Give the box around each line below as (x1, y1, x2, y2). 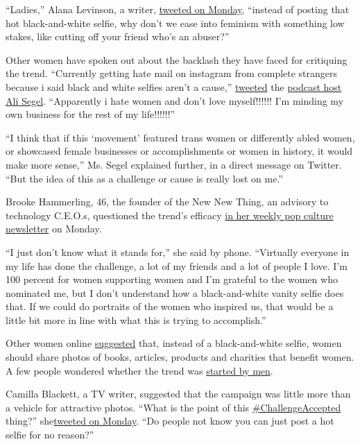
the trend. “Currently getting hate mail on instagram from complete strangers (6, 66, 338, 80)
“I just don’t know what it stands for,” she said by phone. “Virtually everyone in (6, 244, 350, 259)
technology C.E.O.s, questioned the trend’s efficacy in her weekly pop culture (6, 207, 334, 222)
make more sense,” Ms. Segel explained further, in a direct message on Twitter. (6, 157, 342, 171)
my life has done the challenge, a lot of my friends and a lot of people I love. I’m (6, 258, 348, 273)
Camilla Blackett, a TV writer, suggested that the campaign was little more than (6, 386, 351, 401)
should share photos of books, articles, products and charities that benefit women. (6, 350, 354, 364)
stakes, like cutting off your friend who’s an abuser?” (6, 29, 230, 44)
